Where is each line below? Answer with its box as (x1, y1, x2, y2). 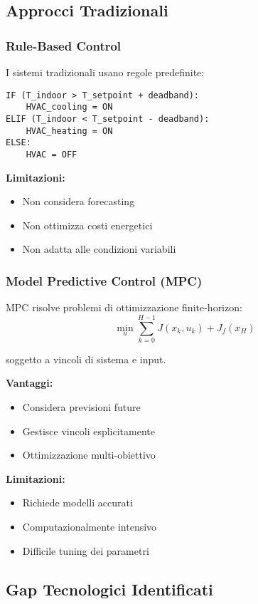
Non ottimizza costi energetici (22, 217, 153, 232)
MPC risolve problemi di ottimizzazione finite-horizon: (6, 300, 242, 315)
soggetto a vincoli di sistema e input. (6, 351, 166, 366)
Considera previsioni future (22, 400, 141, 415)
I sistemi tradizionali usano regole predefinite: (6, 65, 205, 79)
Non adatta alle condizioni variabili (22, 241, 176, 256)
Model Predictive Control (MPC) (6, 271, 203, 289)
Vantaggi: (6, 375, 53, 390)
